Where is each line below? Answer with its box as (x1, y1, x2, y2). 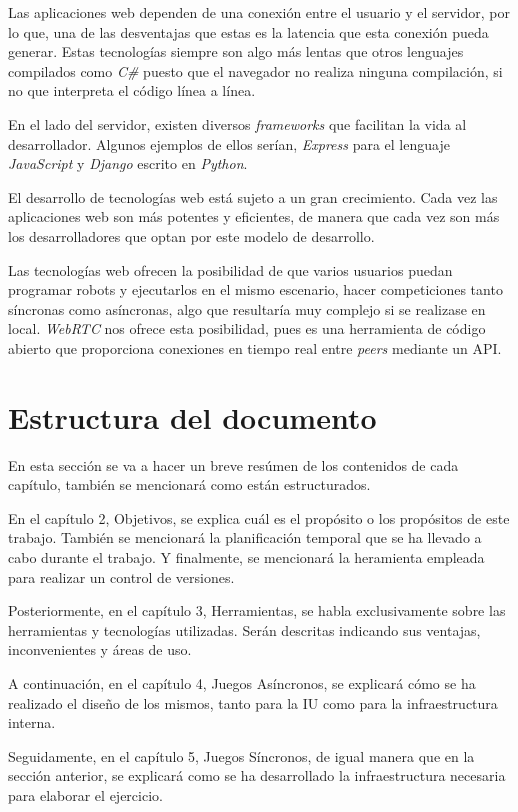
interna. (8, 712, 56, 733)
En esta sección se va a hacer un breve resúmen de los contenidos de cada (8, 454, 459, 475)
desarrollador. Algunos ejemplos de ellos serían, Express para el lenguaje (8, 133, 450, 154)
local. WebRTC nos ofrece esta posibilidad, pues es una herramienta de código (8, 318, 486, 339)
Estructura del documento (8, 396, 377, 437)
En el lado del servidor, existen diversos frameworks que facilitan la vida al (8, 113, 467, 134)
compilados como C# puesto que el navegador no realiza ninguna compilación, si (8, 60, 503, 81)
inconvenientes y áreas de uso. (8, 639, 192, 660)
